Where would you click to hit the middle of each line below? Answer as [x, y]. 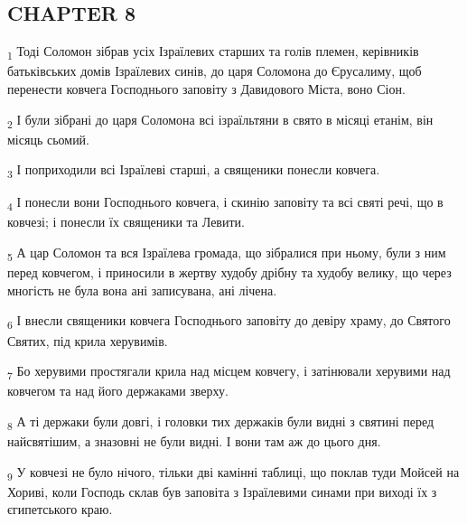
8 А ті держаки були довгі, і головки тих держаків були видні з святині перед [221, 422]
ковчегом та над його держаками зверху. [118, 391]
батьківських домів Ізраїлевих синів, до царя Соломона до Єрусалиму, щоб [215, 71]
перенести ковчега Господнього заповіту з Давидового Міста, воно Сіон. [206, 88]
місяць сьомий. [49, 139]
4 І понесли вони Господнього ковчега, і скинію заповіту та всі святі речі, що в [225, 203]
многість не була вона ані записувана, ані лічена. [142, 290]
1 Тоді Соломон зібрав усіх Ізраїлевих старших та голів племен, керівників [213, 52]
